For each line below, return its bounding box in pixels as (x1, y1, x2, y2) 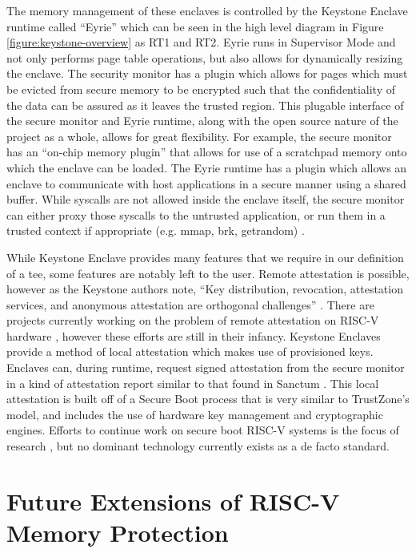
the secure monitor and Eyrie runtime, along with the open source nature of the (6, 112, 398, 129)
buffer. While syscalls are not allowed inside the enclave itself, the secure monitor (6, 191, 405, 208)
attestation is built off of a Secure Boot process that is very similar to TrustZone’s (6, 390, 410, 407)
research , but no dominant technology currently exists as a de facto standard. (6, 438, 390, 454)
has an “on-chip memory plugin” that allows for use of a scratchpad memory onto (6, 143, 407, 160)
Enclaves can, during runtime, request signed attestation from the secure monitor (6, 359, 405, 376)
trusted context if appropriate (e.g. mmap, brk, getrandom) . (6, 222, 305, 239)
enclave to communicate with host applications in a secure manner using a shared (6, 175, 406, 192)
